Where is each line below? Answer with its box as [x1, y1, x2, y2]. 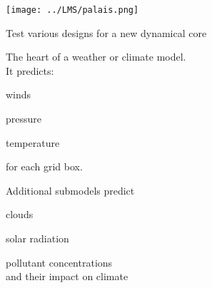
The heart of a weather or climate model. [6, 49, 186, 64]
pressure [6, 111, 42, 126]
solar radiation [6, 231, 69, 245]
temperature [6, 135, 60, 150]
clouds [6, 207, 34, 222]
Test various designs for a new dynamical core [6, 25, 207, 40]
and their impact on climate [6, 269, 128, 284]
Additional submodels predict [6, 182, 135, 197]
